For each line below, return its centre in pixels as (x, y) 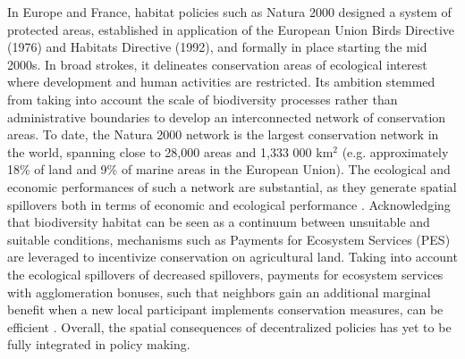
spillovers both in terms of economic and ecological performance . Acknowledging (229, 204)
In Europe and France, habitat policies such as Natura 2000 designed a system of (229, 12)
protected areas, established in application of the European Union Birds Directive (231, 29)
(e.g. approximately (395, 151)
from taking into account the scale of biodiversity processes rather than (203, 99)
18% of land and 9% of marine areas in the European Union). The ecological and (229, 169)
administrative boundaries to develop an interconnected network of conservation (227, 117)
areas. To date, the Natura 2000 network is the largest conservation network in (223, 134)
